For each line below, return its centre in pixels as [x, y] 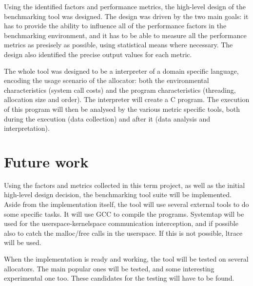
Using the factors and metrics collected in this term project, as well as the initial [125, 185]
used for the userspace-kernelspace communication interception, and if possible [121, 223]
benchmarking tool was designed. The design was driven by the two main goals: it [126, 16]
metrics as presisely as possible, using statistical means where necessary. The [118, 45]
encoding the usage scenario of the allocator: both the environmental [107, 80]
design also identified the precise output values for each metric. [98, 54]
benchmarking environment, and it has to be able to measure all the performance [125, 35]
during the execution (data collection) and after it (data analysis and [107, 118]
